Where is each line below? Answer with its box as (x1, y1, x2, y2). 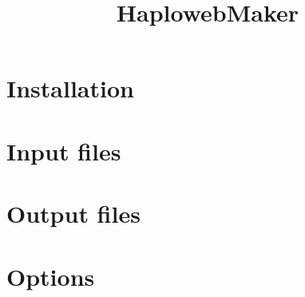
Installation (6, 72, 134, 105)
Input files (6, 134, 121, 167)
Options (6, 259, 95, 292)
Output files (6, 197, 141, 230)
